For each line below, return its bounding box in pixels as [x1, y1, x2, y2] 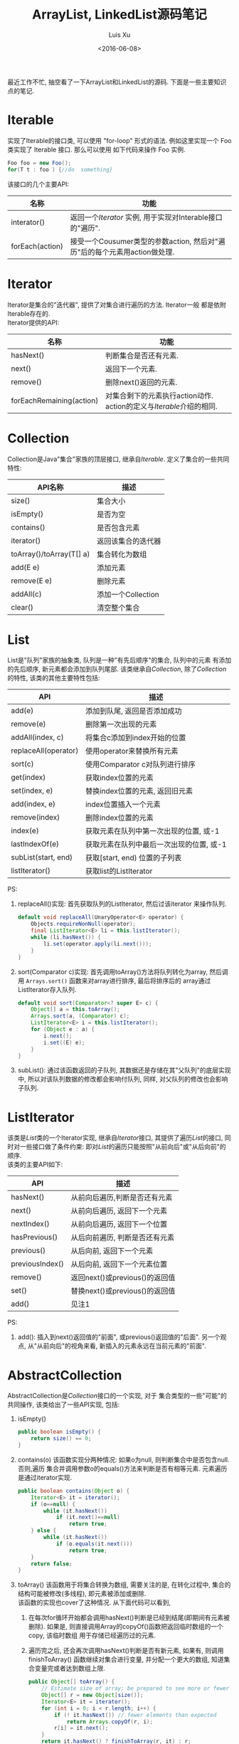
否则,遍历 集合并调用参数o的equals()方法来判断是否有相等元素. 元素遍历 [17, 1464, 228, 1473]
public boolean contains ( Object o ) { [17, 1487, 130, 1494]
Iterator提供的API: [7, 318, 60, 327]
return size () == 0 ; [31, 1435, 92, 1442]
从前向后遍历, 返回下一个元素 [70, 1206, 168, 1216]
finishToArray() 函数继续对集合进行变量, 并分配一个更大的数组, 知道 [28, 1655, 224, 1664]
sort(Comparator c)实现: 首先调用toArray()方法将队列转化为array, [17, 967, 208, 976]
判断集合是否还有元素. [105, 350, 179, 360]
